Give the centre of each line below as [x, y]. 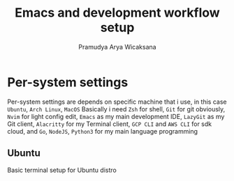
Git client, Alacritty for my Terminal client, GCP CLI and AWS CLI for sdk [110, 124]
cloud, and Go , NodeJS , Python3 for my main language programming [102, 131]
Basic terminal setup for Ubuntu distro [62, 170]
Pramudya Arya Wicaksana [117, 47]
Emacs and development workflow [117, 13]
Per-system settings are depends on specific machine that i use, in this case [117, 102]
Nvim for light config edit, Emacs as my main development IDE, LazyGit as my [116, 116]
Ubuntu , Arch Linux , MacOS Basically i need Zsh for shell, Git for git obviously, [116, 109]
